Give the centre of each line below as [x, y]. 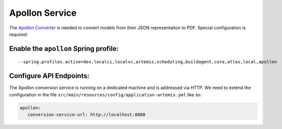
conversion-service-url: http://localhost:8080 [87, 115]
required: [19, 34]
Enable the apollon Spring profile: [64, 49]
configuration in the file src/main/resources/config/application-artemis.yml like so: [106, 94]
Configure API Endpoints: [49, 76]
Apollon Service [43, 13]
